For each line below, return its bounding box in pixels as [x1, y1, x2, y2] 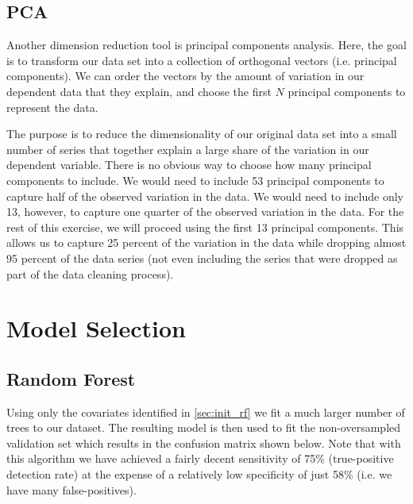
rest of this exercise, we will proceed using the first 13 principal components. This [6, 218, 404, 235]
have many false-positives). [6, 481, 137, 498]
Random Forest [6, 366, 136, 391]
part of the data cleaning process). [6, 265, 174, 282]
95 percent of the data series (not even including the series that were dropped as [6, 249, 398, 266]
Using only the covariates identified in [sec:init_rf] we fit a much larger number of [6, 403, 405, 420]
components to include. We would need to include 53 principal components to [6, 171, 384, 188]
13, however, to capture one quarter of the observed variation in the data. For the [6, 203, 404, 220]
